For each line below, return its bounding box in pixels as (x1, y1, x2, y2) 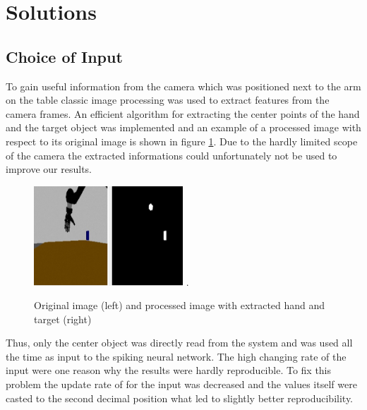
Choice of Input (6, 45, 123, 67)
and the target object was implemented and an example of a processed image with (6, 120, 361, 135)
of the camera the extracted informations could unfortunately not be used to (6, 147, 337, 162)
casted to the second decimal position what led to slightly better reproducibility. (6, 390, 353, 405)
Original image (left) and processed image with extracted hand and (34, 298, 325, 313)
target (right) (34, 311, 92, 326)
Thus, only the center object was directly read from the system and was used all (6, 335, 353, 350)
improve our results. (6, 162, 92, 176)
